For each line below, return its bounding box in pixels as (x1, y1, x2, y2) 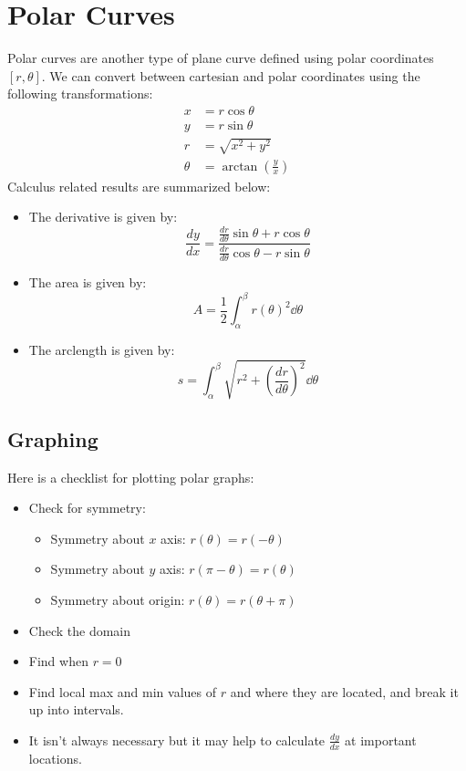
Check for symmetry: (28, 498, 146, 517)
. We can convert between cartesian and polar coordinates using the (41, 66, 420, 85)
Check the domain (28, 620, 131, 640)
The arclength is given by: (28, 340, 175, 359)
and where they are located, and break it (230, 682, 459, 701)
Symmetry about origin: (50, 589, 185, 609)
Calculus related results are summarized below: (7, 176, 271, 195)
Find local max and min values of (28, 682, 217, 701)
